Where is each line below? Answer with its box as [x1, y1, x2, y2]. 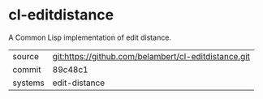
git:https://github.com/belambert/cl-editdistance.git [52, 50, 250, 62]
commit [12, 63, 41, 75]
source [12, 50, 39, 62]
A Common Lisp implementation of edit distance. [8, 32, 172, 42]
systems [12, 77, 45, 88]
